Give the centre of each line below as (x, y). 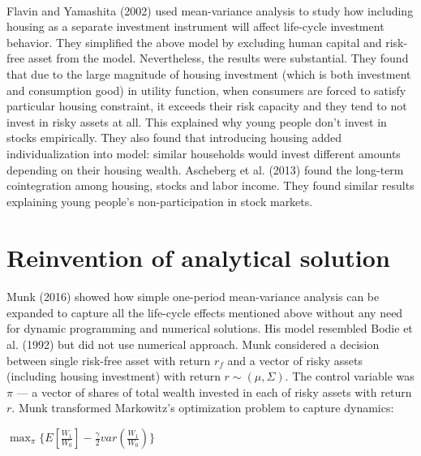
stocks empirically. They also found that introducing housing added (174, 138)
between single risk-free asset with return (109, 360)
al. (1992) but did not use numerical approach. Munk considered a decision (193, 344)
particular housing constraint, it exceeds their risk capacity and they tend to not (207, 106)
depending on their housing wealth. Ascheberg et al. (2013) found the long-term (205, 169)
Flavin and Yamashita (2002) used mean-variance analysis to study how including (210, 10)
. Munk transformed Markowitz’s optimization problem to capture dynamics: (203, 408)
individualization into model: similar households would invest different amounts (204, 153)
